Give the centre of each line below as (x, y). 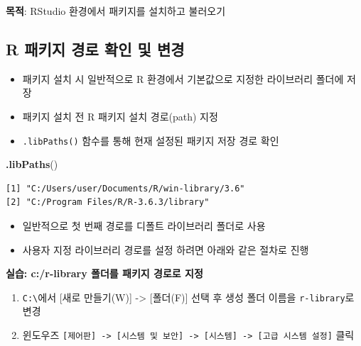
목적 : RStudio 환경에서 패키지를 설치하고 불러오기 (116, 11)
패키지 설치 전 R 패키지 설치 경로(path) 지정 (120, 116)
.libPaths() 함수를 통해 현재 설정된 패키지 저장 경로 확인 (151, 140)
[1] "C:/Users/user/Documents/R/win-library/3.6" (125, 188)
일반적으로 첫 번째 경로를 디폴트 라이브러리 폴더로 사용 (144, 226)
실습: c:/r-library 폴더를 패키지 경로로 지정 (104, 273)
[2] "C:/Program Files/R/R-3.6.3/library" (108, 202)
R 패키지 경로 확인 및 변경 (95, 49)
